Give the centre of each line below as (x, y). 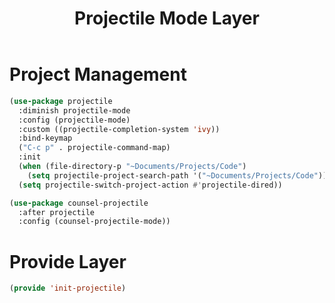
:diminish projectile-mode (74, 110)
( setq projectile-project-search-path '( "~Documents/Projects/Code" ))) (179, 175)
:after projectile (57, 212)
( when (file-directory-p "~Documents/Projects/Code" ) (132, 167)
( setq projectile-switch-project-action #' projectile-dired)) (150, 185)
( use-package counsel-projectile (79, 203)
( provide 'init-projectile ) (68, 288)
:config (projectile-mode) (74, 120)
